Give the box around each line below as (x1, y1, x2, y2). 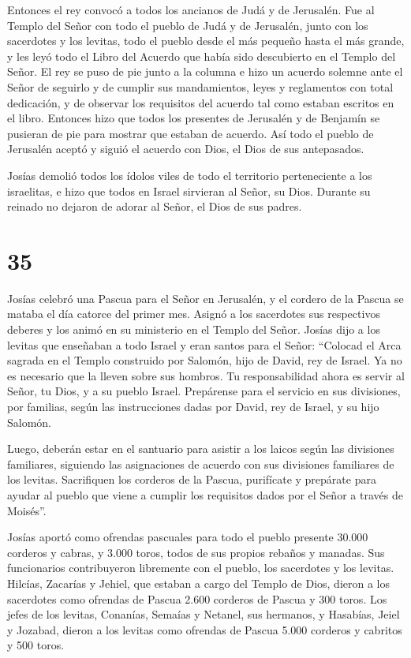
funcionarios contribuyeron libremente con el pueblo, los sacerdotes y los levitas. (7, 559, 394, 576)
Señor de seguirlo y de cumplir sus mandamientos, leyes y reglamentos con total (7, 78, 394, 95)
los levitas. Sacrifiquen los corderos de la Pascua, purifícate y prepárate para (7, 471, 376, 488)
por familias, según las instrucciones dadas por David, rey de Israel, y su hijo (7, 398, 379, 414)
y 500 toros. (7, 637, 65, 653)
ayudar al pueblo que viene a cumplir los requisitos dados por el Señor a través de (7, 486, 403, 503)
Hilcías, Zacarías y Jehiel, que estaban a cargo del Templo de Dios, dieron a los (7, 574, 390, 591)
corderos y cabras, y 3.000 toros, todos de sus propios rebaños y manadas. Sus (7, 544, 385, 560)
